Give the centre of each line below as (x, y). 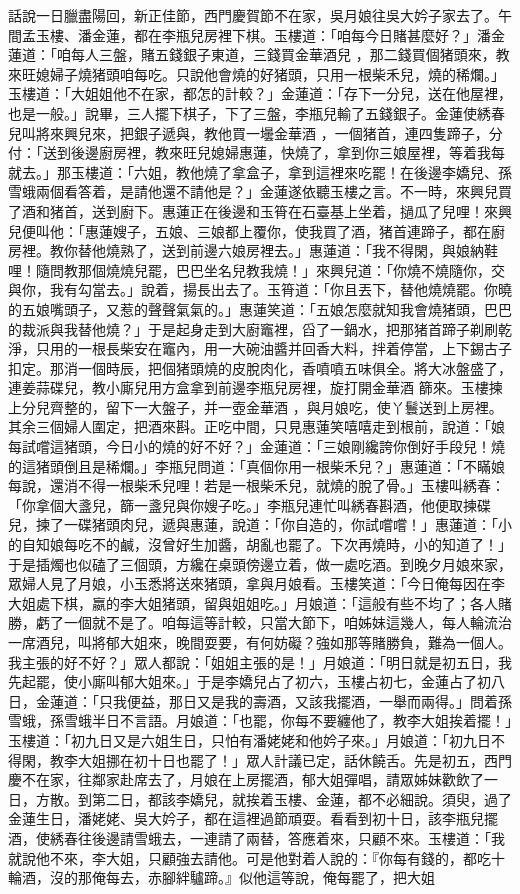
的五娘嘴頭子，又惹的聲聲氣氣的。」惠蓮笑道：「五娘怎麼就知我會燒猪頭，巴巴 (260, 308)
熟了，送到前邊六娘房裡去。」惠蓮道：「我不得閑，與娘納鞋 (308, 250)
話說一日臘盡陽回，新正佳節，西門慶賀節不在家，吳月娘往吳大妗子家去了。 (253, 15)
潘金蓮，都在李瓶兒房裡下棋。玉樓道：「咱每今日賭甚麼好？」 (277, 34)
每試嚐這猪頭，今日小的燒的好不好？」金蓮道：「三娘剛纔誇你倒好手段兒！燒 (256, 446)
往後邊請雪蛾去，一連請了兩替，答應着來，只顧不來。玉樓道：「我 (291, 837)
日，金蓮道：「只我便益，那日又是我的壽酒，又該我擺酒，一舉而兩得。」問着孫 (260, 700)
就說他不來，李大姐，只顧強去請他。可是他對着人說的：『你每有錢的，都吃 (249, 857)
